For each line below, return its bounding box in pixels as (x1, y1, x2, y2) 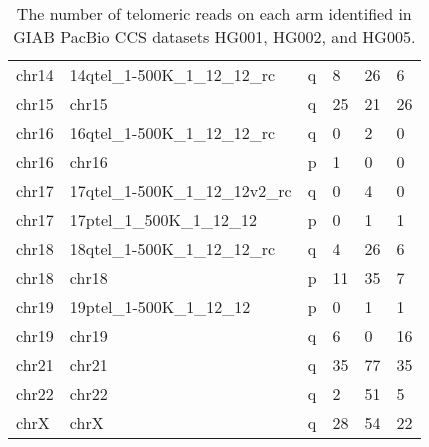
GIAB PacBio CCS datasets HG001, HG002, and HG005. (13, 25, 416, 48)
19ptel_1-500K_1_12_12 (69, 295, 251, 318)
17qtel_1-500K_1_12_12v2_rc (69, 179, 292, 202)
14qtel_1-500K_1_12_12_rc (69, 63, 276, 86)
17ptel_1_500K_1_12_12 (69, 208, 257, 231)
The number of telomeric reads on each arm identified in (16, 2, 412, 25)
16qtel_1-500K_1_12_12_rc (69, 121, 276, 144)
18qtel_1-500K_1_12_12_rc (69, 237, 276, 260)
